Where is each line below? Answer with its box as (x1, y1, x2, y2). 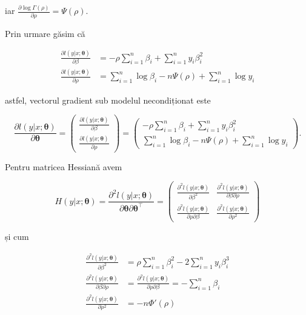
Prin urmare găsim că (5, 27, 85, 39)
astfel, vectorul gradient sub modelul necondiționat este (5, 93, 211, 106)
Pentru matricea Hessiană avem (5, 160, 122, 173)
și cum (5, 230, 29, 243)
